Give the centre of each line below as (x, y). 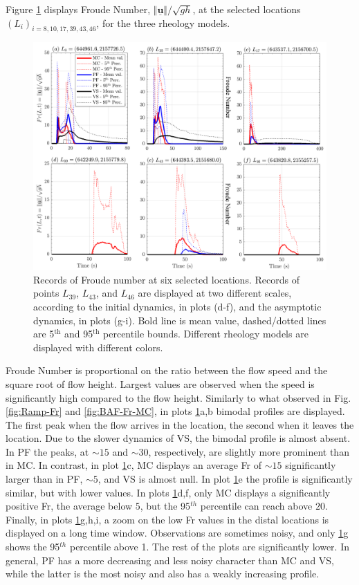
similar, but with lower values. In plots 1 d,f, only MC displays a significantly (168, 492)
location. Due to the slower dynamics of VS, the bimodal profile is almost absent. (178, 438)
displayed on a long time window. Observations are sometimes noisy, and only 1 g (177, 533)
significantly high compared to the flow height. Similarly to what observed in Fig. (178, 397)
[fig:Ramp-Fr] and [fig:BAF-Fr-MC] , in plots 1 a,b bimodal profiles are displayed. (175, 411)
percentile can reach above (256, 506)
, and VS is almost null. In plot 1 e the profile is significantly (225, 479)
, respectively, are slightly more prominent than (249, 451)
